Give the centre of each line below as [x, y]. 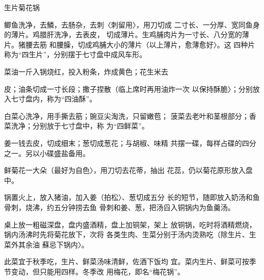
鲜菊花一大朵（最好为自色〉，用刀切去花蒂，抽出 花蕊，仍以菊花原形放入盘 [128, 170]
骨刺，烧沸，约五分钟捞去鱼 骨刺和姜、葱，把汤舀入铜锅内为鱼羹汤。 [120, 207]
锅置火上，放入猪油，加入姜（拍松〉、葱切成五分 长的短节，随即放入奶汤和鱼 [132, 197]
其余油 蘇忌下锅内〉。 [53, 244]
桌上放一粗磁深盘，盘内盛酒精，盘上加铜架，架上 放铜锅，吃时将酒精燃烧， [130, 224]
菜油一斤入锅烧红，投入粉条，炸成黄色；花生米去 [86, 71]
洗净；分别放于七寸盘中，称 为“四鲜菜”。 [80, 126]
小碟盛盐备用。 [64, 153]
